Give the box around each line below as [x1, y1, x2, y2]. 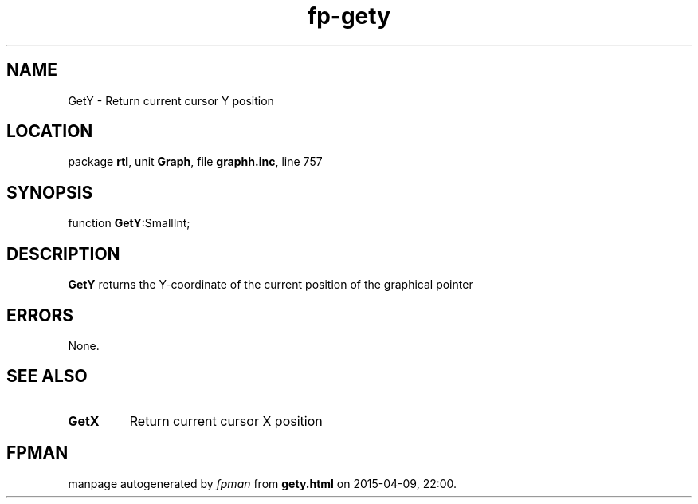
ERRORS [6, 305, 74, 325]
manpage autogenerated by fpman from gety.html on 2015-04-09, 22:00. [68, 476, 457, 490]
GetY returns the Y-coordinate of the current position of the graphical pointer [68, 278, 473, 292]
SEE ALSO [6, 366, 88, 387]
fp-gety [308, 2, 390, 30]
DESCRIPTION [6, 243, 120, 264]
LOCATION [6, 121, 93, 142]
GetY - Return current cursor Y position [68, 93, 274, 108]
